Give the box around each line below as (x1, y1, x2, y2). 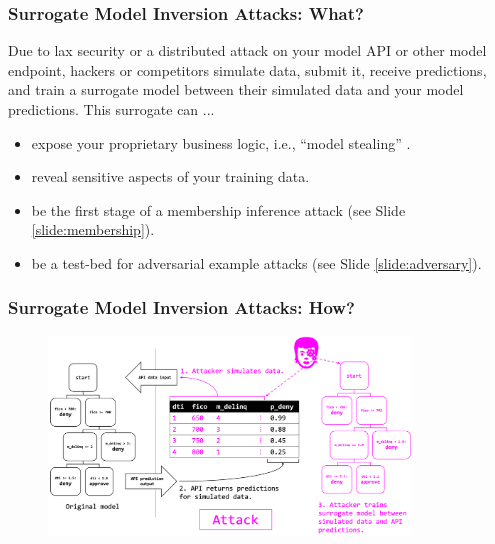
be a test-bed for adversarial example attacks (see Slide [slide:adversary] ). (31, 252, 482, 273)
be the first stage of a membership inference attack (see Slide (31, 199, 406, 220)
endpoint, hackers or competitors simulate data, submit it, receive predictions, (8, 59, 487, 80)
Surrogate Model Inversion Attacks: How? (8, 295, 355, 320)
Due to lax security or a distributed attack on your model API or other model (8, 40, 487, 61)
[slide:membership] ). (31, 219, 155, 240)
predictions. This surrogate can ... (8, 99, 215, 119)
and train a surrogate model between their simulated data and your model (8, 79, 464, 100)
